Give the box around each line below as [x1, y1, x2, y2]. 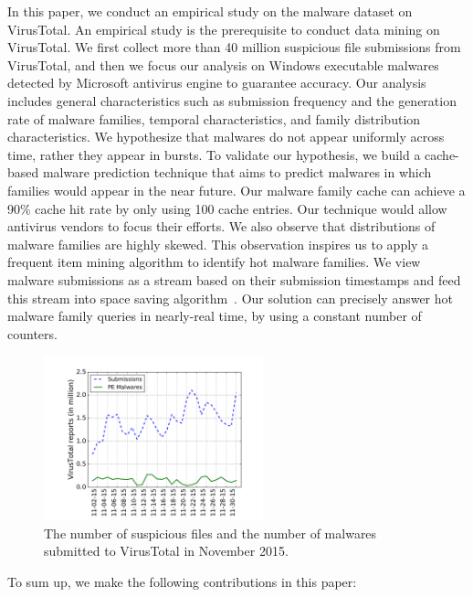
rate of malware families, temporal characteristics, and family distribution [7, 109, 421, 128]
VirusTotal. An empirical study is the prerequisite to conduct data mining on [7, 19, 440, 38]
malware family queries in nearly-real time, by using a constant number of [7, 306, 422, 325]
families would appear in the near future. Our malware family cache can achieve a [7, 180, 466, 199]
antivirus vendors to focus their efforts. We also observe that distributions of [7, 217, 436, 236]
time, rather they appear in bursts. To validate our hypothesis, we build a [7, 144, 421, 164]
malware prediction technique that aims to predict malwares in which [42, 163, 432, 182]
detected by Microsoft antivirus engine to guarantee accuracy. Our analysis [7, 73, 426, 92]
